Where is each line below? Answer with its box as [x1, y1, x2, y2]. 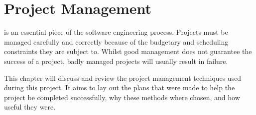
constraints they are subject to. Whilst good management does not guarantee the [4, 46, 252, 57]
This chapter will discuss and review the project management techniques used [4, 72, 242, 83]
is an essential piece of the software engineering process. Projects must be [4, 27, 228, 37]
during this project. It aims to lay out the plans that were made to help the [4, 82, 235, 93]
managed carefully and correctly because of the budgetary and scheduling [4, 36, 229, 47]
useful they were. [4, 102, 56, 112]
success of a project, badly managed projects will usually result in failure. [4, 56, 228, 66]
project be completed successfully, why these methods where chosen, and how [4, 92, 240, 102]
